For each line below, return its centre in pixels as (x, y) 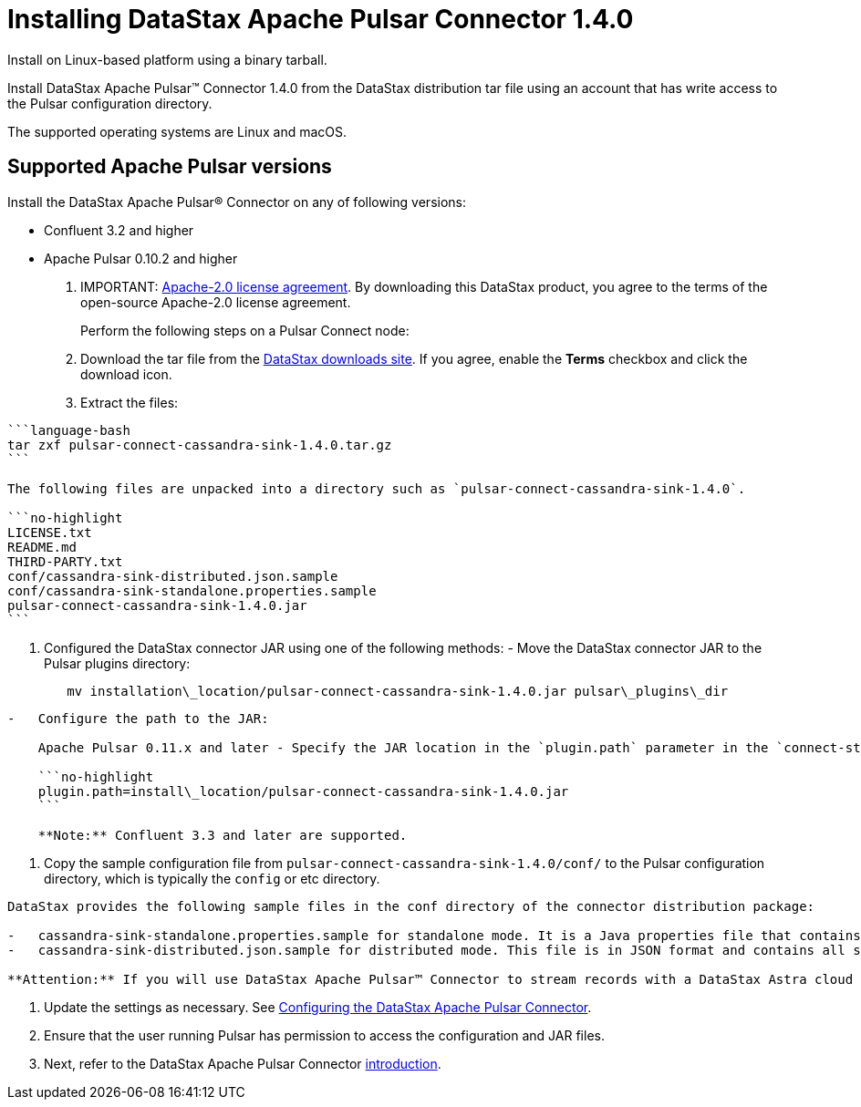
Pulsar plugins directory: (117, 663)
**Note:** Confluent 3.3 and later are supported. (223, 835)
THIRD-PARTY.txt (65, 561)
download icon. (126, 374)
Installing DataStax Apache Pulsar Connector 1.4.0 (321, 19)
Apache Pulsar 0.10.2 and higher (141, 258)
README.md (42, 547)
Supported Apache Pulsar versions (170, 167)
